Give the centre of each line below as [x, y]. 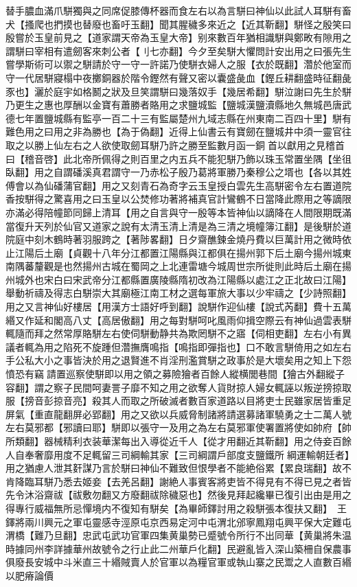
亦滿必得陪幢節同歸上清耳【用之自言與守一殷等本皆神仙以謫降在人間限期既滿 [178, 212]
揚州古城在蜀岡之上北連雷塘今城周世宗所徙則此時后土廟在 [212, 266]
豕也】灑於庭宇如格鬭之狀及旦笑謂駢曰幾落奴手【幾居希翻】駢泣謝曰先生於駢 [178, 91]
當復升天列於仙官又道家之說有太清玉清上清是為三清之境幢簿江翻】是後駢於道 [178, 226]
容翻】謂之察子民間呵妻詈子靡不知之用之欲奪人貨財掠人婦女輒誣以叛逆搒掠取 [178, 387]
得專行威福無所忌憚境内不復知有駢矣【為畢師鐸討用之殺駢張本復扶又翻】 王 [176, 508]
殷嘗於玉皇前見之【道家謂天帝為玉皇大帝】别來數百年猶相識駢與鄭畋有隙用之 [178, 37]
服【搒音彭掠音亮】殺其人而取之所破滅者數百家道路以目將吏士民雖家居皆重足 [178, 401]
